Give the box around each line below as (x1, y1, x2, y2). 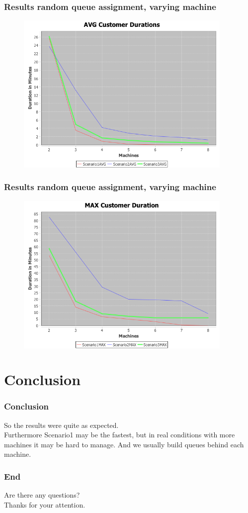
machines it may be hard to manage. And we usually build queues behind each (4, 439, 244, 449)
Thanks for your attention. (4, 499, 85, 510)
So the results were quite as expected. (4, 419, 119, 430)
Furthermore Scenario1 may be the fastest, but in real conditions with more (4, 429, 235, 440)
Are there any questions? (4, 490, 80, 500)
